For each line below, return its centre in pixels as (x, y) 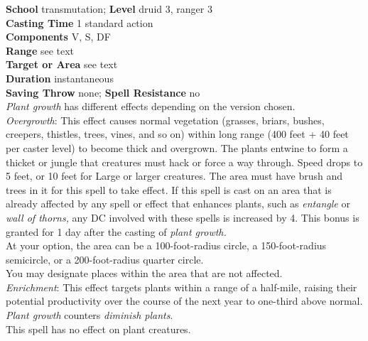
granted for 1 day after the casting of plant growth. (116, 231)
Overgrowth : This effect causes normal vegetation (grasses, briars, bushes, (165, 120)
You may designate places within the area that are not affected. (144, 273)
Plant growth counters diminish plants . (90, 315)
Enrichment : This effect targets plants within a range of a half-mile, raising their (182, 287)
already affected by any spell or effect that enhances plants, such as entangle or (178, 204)
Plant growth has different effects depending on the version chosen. (151, 106)
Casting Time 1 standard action (80, 22)
